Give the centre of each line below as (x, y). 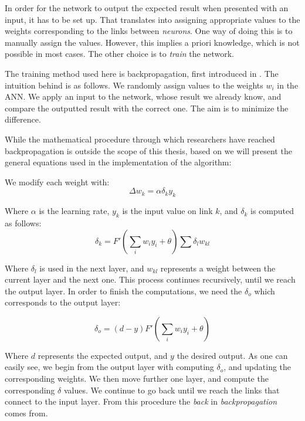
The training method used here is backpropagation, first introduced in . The (142, 73)
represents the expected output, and (103, 355)
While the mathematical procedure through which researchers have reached (140, 139)
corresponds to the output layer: (63, 302)
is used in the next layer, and (92, 268)
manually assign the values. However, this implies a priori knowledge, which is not (152, 42)
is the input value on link (167, 211)
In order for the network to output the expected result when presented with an (147, 8)
